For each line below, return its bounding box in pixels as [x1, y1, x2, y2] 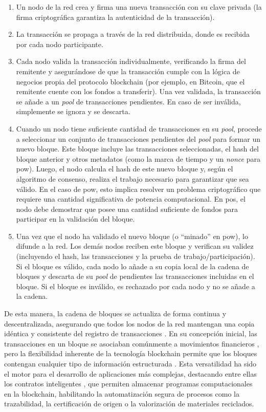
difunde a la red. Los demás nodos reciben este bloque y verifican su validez [16, 241, 254, 251]
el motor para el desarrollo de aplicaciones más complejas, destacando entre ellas [4, 368, 257, 379]
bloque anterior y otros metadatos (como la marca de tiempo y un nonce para [16, 153, 260, 164]
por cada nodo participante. [16, 38, 103, 49]
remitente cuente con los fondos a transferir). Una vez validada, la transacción [16, 86, 261, 97]
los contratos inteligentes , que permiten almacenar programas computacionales [4, 378, 253, 389]
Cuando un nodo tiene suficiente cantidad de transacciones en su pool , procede [16, 123, 262, 134]
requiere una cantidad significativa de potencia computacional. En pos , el [16, 193, 246, 204]
